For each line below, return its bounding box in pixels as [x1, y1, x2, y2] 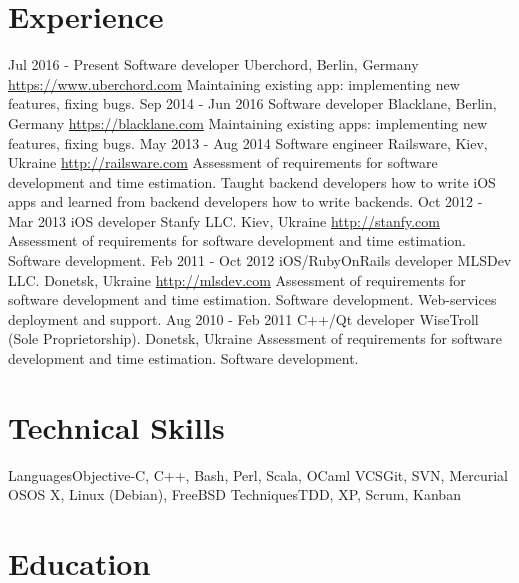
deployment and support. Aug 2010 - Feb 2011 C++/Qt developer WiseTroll [8, 308, 479, 329]
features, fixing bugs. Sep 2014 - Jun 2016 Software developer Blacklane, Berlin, [8, 93, 497, 114]
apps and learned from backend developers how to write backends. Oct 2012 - [8, 191, 483, 212]
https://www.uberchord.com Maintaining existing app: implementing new [8, 73, 460, 94]
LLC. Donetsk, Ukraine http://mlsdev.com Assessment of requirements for [8, 269, 466, 290]
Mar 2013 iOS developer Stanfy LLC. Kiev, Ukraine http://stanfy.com [8, 210, 440, 231]
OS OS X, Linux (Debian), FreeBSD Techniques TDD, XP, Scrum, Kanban [8, 484, 461, 505]
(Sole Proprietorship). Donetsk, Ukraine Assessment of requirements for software [8, 328, 503, 349]
